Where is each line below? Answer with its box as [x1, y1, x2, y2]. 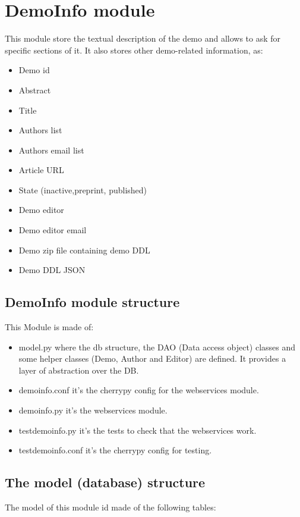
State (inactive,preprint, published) [18, 183, 147, 196]
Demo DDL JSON [18, 264, 86, 276]
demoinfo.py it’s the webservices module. [18, 404, 168, 416]
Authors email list [18, 143, 84, 156]
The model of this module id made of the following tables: [5, 501, 216, 513]
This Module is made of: [5, 321, 94, 333]
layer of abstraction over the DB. [18, 364, 139, 376]
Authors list [18, 124, 62, 136]
